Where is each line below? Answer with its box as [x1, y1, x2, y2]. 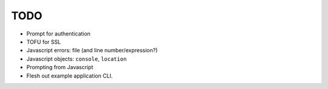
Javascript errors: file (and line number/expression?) [26, 47, 158, 54]
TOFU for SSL [26, 38, 61, 45]
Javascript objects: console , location [26, 55, 127, 63]
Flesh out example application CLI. [26, 72, 113, 79]
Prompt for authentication [26, 30, 91, 37]
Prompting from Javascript [26, 64, 94, 71]
